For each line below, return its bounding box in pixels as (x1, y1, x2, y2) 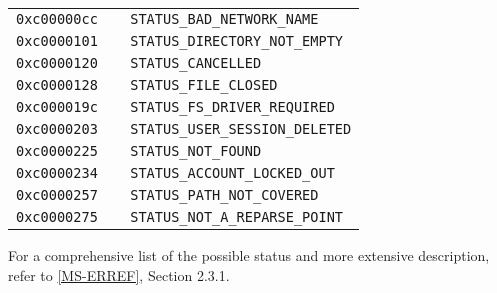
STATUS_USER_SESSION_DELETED (130, 121, 352, 137)
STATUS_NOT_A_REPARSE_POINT (130, 209, 344, 225)
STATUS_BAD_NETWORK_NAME (130, 11, 319, 27)
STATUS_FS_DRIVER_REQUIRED (130, 99, 335, 115)
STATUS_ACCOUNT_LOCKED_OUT (130, 165, 335, 181)
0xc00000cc (16, 11, 98, 27)
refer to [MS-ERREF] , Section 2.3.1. (8, 264, 230, 285)
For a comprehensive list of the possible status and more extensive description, (8, 245, 490, 265)
